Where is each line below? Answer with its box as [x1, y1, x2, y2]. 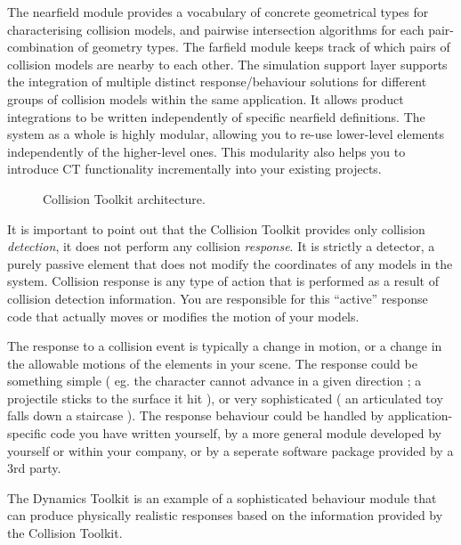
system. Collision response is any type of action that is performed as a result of [7, 272, 439, 290]
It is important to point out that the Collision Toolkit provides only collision [7, 219, 425, 238]
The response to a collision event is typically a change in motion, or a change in [7, 337, 442, 355]
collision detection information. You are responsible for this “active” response [7, 289, 428, 307]
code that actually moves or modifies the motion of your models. [7, 306, 360, 325]
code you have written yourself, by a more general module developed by [50, 424, 441, 443]
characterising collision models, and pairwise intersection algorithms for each [7, 20, 425, 38]
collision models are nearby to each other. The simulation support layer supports [7, 54, 448, 73]
